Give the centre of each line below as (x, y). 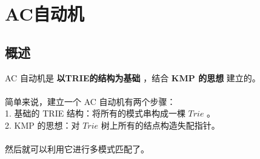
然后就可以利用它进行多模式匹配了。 (77, 149)
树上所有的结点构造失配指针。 (160, 125)
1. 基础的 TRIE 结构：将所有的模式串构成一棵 (95, 113)
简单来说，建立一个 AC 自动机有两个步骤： (90, 101)
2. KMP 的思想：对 (42, 125)
